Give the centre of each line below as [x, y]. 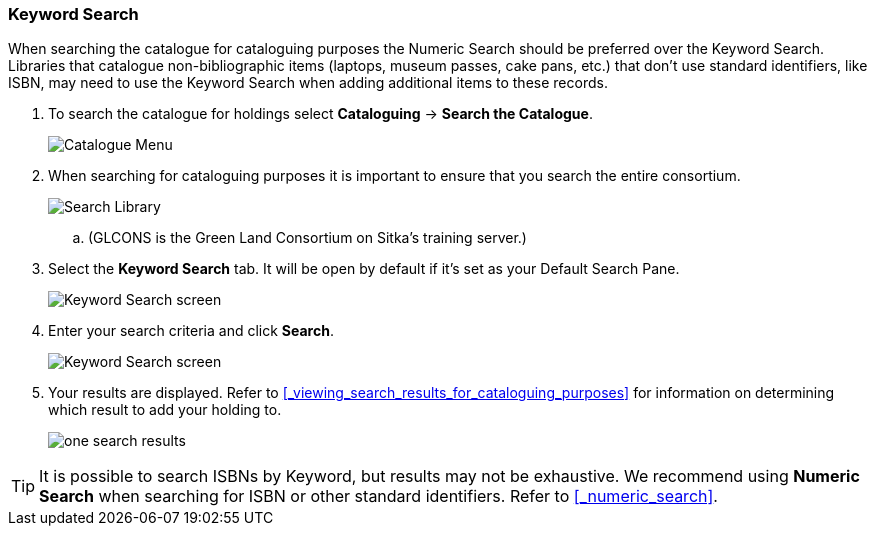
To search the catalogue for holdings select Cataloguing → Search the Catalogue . [320, 114]
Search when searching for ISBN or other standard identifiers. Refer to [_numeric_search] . [378, 496]
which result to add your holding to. [165, 410]
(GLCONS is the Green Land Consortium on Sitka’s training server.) [307, 238]
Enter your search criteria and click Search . [191, 331]
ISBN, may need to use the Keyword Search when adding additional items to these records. [308, 83]
